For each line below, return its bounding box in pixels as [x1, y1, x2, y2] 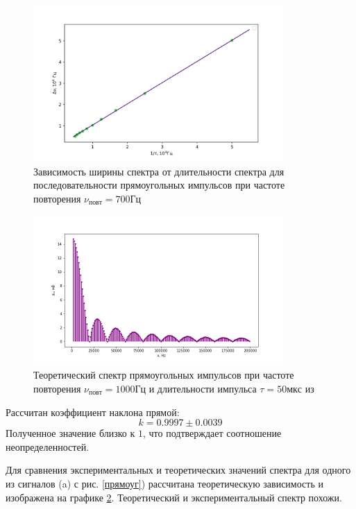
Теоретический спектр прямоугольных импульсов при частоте [33, 368, 294, 382]
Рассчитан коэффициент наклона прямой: [6, 404, 180, 419]
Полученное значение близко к [6, 426, 135, 440]
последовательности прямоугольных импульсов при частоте [33, 178, 285, 192]
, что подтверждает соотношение [143, 426, 282, 440]
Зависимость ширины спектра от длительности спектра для [33, 164, 285, 178]
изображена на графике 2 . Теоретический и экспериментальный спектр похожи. [6, 490, 342, 504]
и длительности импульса [149, 381, 257, 396]
